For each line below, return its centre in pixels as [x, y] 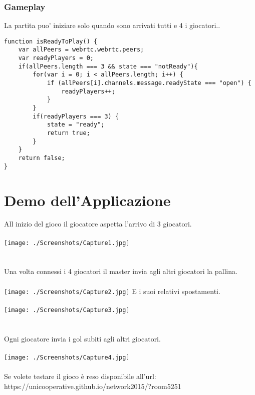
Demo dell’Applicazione [87, 200]
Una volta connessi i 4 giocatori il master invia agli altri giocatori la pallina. [121, 271]
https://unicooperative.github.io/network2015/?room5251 [93, 386]
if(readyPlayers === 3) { [76, 116]
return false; [42, 158]
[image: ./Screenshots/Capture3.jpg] [67, 310]
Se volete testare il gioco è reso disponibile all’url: [80, 376]
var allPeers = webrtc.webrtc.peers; [81, 50]
